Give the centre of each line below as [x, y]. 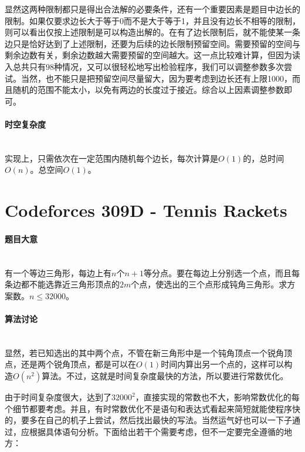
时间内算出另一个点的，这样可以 [223, 364]
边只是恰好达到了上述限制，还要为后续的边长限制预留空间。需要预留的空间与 [152, 43]
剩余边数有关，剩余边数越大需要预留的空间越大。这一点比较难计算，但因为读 [152, 55]
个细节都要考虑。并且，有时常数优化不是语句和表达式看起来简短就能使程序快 [152, 408]
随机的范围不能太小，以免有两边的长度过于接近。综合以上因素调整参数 [148, 90]
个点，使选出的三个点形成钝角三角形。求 [209, 284]
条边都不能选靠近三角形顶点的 [62, 284]
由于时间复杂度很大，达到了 [58, 397]
